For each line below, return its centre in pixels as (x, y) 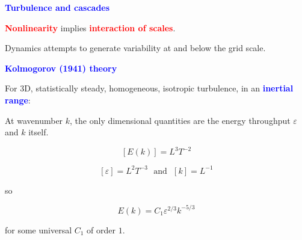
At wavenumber (34, 120)
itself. (39, 132)
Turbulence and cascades (57, 7)
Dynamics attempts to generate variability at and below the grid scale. (135, 48)
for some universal (39, 229)
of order (101, 229)
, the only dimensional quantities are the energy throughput (180, 120)
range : (18, 100)
